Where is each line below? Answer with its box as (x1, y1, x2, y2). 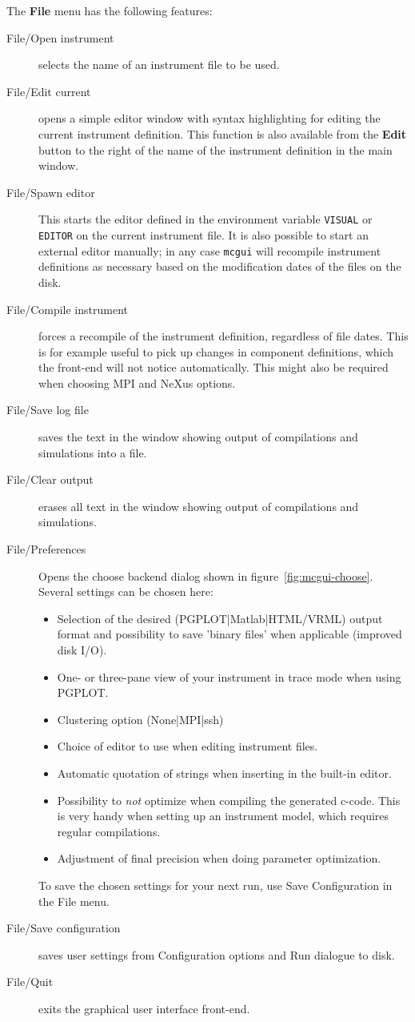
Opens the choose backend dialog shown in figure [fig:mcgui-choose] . (38, 567, 373, 584)
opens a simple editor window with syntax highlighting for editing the (38, 110, 381, 127)
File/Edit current (6, 82, 91, 99)
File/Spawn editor (6, 183, 95, 200)
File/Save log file (6, 401, 89, 418)
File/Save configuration (6, 919, 121, 936)
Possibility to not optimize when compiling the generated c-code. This (57, 791, 401, 808)
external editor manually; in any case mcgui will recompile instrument (38, 242, 381, 259)
